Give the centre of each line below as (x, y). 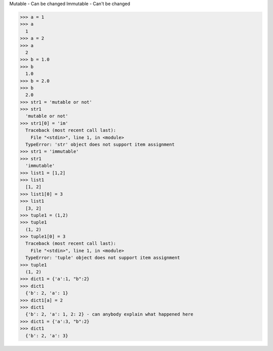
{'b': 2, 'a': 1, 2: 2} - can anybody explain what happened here (109, 314)
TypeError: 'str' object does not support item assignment (100, 145)
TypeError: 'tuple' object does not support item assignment (103, 258)
